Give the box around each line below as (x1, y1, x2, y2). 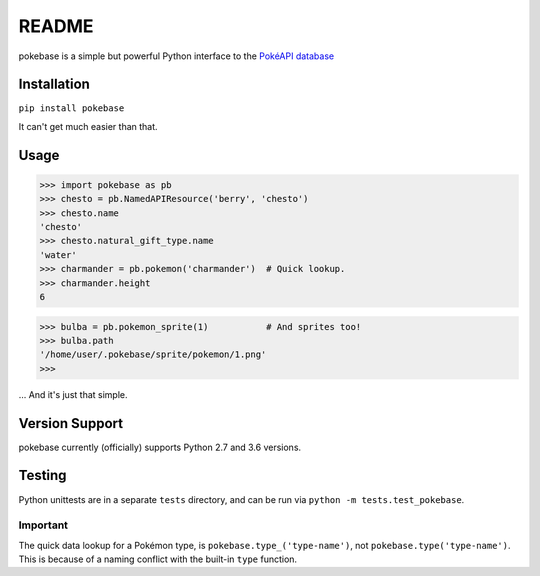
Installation (18, 76, 90, 93)
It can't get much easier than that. (18, 120, 159, 132)
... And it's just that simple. (18, 388, 128, 400)
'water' (39, 249, 77, 260)
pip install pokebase (18, 103, 125, 114)
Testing (18, 467, 67, 484)
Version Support (18, 415, 124, 432)
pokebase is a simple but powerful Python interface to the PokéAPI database (18, 50, 335, 62)
